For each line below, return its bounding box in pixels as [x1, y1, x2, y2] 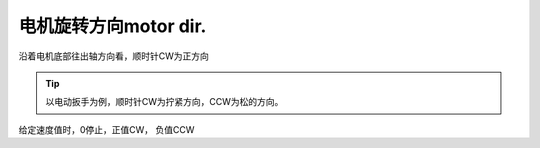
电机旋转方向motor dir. [18, 15, 207, 37]
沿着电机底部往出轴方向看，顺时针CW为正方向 [18, 50, 210, 62]
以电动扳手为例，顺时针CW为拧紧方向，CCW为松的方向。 [45, 96, 284, 108]
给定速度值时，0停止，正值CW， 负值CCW [18, 123, 195, 135]
